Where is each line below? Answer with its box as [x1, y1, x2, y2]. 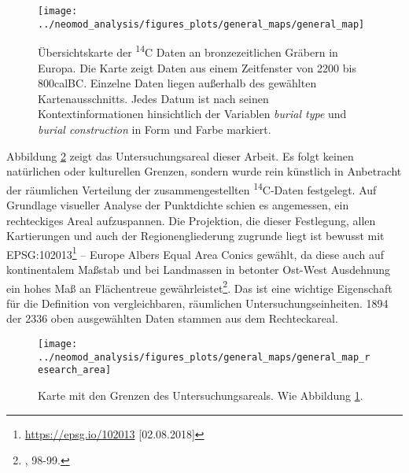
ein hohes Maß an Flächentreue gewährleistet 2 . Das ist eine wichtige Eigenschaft [6, 277, 392, 296]
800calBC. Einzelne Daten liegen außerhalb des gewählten [38, 75, 317, 91]
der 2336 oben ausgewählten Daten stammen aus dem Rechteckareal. [6, 310, 338, 327]
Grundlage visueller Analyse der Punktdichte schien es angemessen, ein [6, 196, 349, 212]
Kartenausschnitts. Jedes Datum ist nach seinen [38, 90, 269, 106]
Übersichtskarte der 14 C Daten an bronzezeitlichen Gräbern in [38, 42, 338, 60]
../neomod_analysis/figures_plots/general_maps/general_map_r [38, 351, 370, 363]
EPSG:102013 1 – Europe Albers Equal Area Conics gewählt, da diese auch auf [6, 243, 384, 262]
